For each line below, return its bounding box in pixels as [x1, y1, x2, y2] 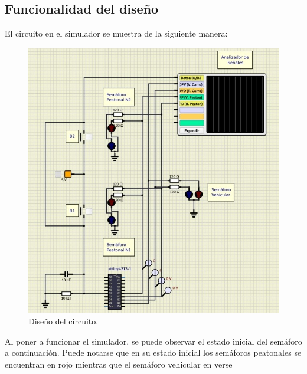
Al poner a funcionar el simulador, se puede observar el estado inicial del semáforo [5, 334, 302, 347]
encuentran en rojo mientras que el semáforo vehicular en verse [5, 357, 233, 370]
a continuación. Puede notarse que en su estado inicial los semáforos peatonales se [5, 346, 302, 359]
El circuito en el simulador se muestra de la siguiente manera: [5, 27, 228, 40]
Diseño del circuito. [28, 315, 99, 327]
